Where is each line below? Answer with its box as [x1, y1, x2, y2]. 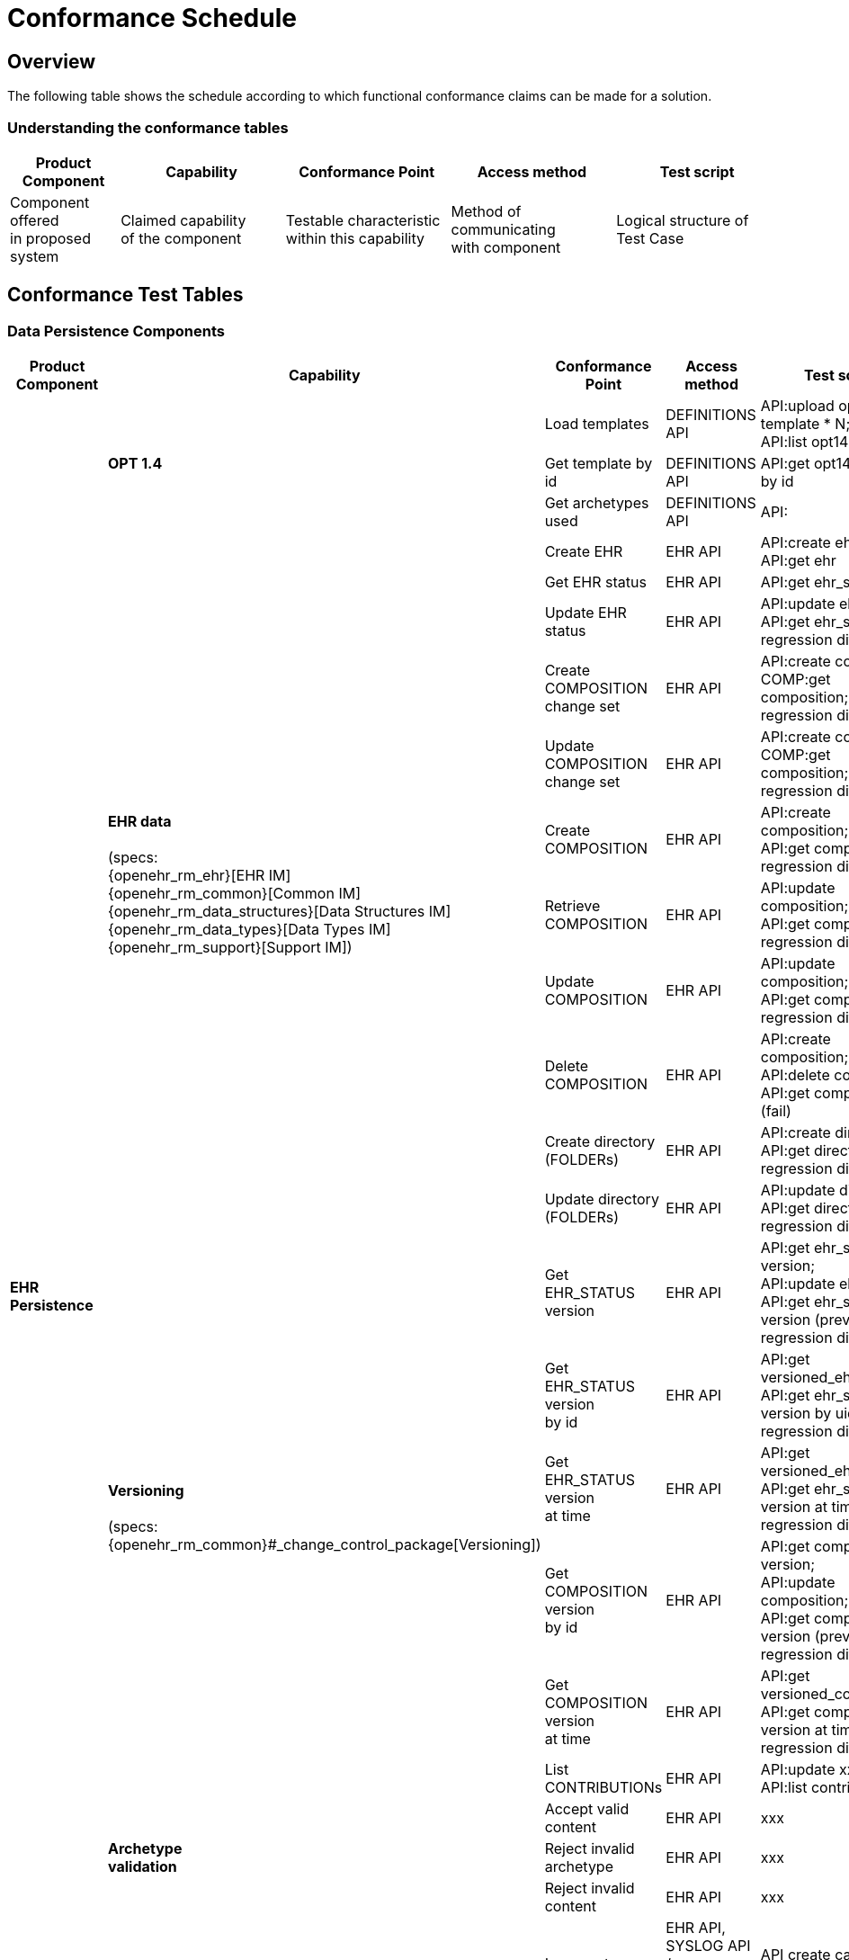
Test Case [616, 228, 684, 247]
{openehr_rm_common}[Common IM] [108, 884, 361, 903]
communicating [451, 219, 556, 238]
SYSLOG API [666, 1937, 751, 1956]
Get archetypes [544, 494, 649, 513]
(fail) [760, 1102, 791, 1121]
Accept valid [544, 1800, 630, 1819]
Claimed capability [121, 210, 246, 229]
